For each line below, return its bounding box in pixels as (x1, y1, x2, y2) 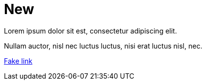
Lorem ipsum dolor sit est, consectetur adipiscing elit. (4, 26, 177, 35)
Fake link (4, 56, 32, 65)
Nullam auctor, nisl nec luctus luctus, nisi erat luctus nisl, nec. (4, 41, 203, 50)
